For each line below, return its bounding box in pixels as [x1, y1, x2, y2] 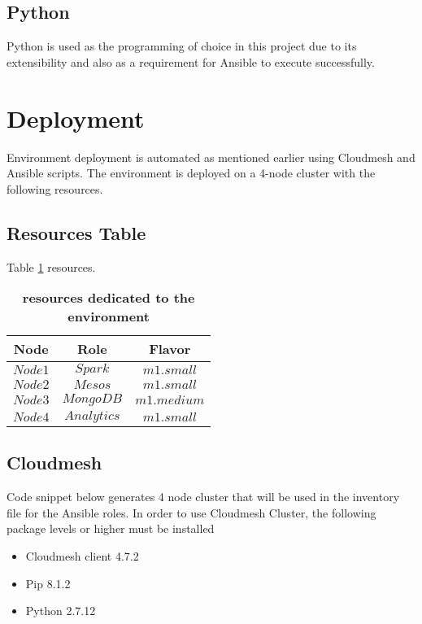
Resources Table [7, 220, 146, 245]
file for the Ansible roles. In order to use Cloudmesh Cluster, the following [7, 504, 376, 521]
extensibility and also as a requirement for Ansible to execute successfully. [7, 53, 375, 70]
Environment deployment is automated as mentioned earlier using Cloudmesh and [7, 148, 415, 165]
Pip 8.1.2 [25, 574, 71, 591]
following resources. [7, 180, 103, 197]
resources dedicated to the [22, 288, 195, 308]
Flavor [149, 339, 191, 359]
